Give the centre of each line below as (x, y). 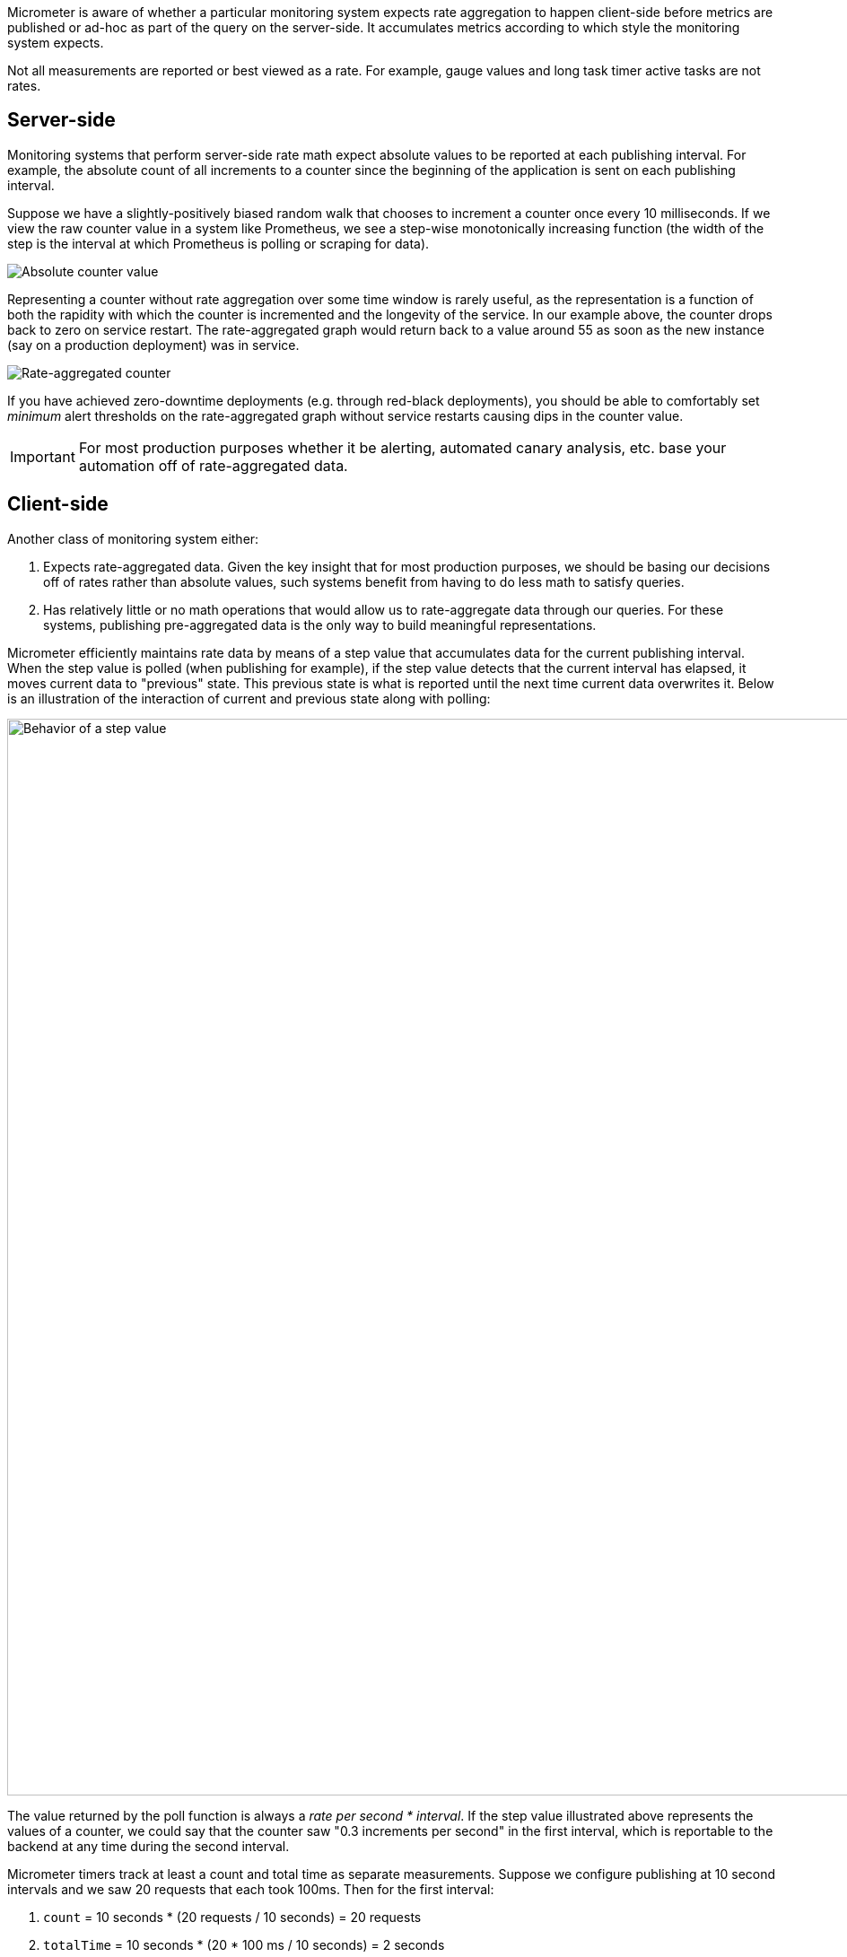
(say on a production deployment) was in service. (153, 345)
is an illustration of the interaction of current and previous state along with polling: (249, 698)
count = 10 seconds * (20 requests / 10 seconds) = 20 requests (232, 1917)
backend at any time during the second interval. (148, 1846)
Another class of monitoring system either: (133, 538)
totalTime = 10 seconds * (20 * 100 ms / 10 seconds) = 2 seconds (244, 1944)
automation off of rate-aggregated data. (213, 465)
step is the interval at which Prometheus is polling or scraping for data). (218, 243)
